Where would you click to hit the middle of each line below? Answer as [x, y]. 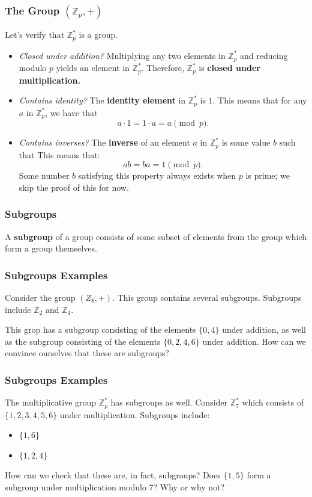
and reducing [264, 55]
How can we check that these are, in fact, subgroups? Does [113, 475]
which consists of [273, 402]
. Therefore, [163, 68]
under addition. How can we [254, 341]
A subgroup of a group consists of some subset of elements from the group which [156, 236]
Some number [44, 175]
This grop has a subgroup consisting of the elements [100, 329]
